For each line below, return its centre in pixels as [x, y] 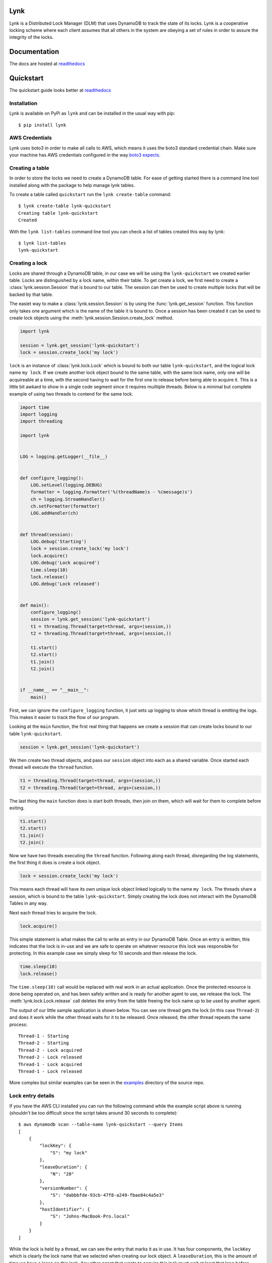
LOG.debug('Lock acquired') [65, 563]
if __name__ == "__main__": [54, 690]
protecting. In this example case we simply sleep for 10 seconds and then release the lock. [103, 953]
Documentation [34, 52]
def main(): [35, 605]
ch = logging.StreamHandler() [68, 499]
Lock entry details [32, 1096]
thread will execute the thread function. [51, 767]
